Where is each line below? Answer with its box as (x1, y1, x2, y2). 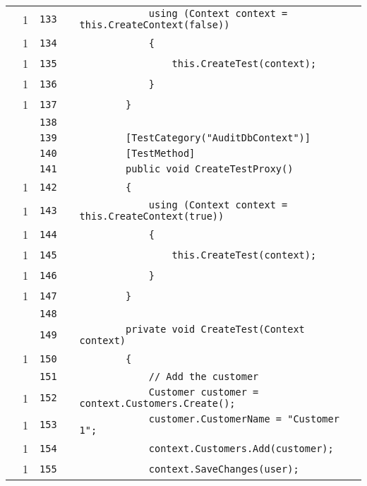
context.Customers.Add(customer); (148, 442, 334, 454)
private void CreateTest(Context (126, 324, 305, 335)
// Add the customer (148, 371, 259, 382)
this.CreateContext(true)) (79, 211, 224, 222)
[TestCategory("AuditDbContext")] (126, 132, 311, 143)
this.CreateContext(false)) (79, 19, 230, 30)
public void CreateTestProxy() (126, 163, 294, 174)
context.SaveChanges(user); (148, 463, 299, 475)
